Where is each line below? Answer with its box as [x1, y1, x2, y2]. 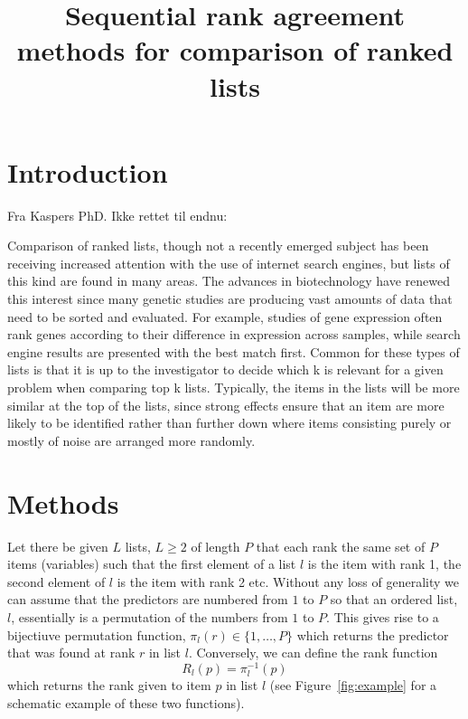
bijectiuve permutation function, [7, 625, 186, 644]
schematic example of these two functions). [7, 693, 245, 712]
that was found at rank [7, 643, 136, 662]
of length [191, 536, 240, 555]
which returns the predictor [296, 625, 449, 644]
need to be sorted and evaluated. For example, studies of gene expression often [7, 307, 443, 326]
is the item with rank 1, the [307, 554, 462, 573]
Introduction [7, 153, 168, 190]
